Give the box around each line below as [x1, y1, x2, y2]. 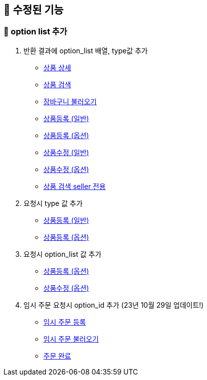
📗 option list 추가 [3, 26, 67, 37]
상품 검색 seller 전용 [43, 182, 106, 190]
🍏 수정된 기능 [3, 3, 64, 16]
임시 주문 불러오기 [43, 334, 99, 343]
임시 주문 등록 [43, 317, 86, 326]
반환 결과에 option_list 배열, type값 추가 [23, 46, 148, 55]
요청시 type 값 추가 [23, 198, 83, 207]
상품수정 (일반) [43, 148, 89, 157]
